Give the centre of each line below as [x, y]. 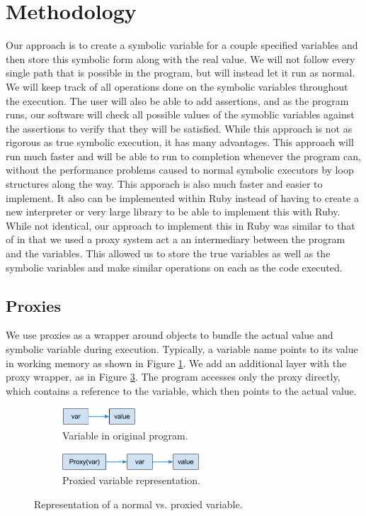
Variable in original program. [125, 435]
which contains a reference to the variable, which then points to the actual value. [181, 390]
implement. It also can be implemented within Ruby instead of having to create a [182, 197]
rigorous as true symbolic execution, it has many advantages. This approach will [180, 142]
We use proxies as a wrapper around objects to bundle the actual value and [170, 335]
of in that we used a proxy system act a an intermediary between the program [176, 239]
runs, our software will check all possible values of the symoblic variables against [180, 114]
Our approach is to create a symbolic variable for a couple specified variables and [182, 45]
